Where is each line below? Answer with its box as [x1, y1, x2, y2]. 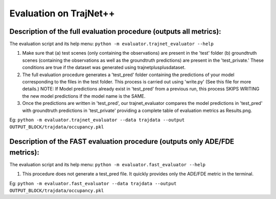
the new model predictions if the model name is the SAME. [22, 93, 146, 99]
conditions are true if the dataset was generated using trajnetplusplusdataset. [22, 64, 186, 71]
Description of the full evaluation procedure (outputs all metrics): [9, 27, 222, 36]
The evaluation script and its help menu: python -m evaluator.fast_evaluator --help [9, 161, 206, 167]
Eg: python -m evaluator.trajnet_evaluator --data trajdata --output [9, 117, 185, 123]
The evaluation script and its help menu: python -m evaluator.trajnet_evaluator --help [9, 41, 214, 47]
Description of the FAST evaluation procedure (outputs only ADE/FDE [9, 137, 235, 146]
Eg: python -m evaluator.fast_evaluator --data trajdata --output [9, 180, 177, 186]
